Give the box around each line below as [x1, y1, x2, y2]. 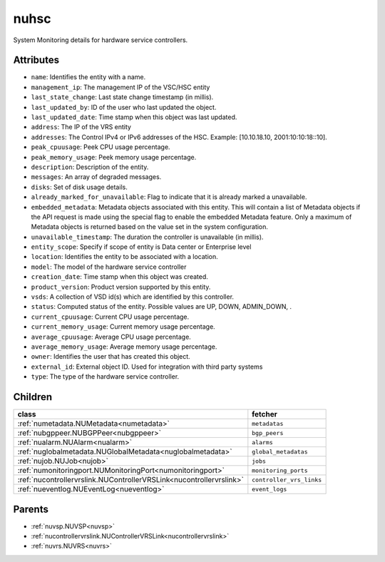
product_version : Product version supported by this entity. [31, 282, 211, 291]
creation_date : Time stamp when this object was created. [31, 272, 208, 281]
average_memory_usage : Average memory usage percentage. [31, 342, 217, 351]
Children [13, 391, 53, 403]
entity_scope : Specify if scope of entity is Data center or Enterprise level [31, 242, 252, 251]
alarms [252, 439, 274, 446]
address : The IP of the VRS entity [31, 123, 132, 131]
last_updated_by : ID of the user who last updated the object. [31, 103, 217, 111]
